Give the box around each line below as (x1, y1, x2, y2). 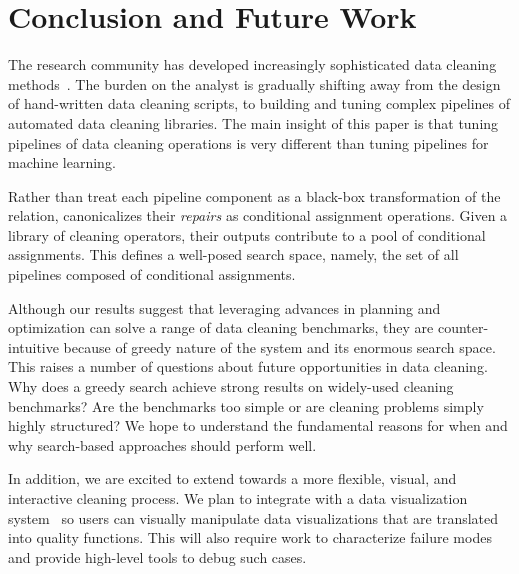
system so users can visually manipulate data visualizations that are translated (8, 507, 499, 528)
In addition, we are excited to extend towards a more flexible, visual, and (8, 468, 457, 489)
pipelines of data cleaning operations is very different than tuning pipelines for (8, 132, 489, 153)
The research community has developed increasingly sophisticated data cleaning (8, 54, 497, 75)
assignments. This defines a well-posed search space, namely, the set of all (8, 244, 459, 265)
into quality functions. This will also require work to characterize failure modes (8, 527, 492, 548)
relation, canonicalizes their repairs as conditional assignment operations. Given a (8, 205, 508, 226)
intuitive (8, 336, 59, 357)
